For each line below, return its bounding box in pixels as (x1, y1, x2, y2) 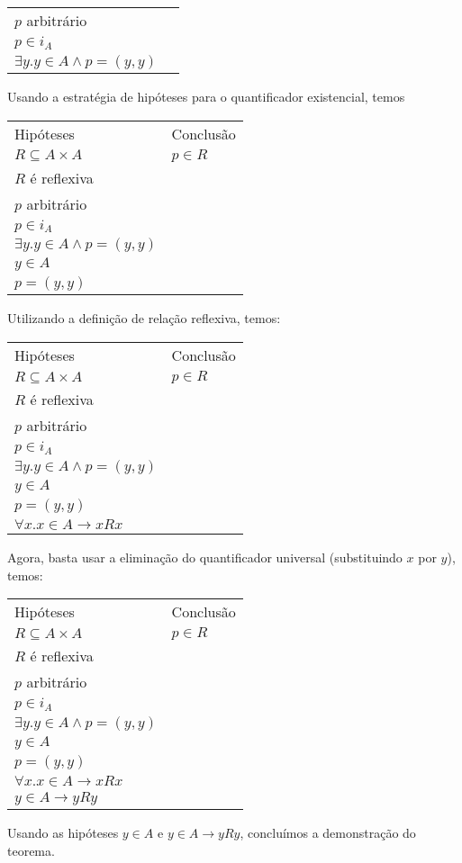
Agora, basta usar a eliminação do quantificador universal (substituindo (7, 548, 403, 566)
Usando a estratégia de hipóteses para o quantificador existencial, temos (7, 86, 405, 105)
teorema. (7, 841, 55, 859)
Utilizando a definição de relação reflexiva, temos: (7, 309, 281, 328)
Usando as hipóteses (7, 823, 119, 842)
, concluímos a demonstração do (240, 823, 416, 842)
